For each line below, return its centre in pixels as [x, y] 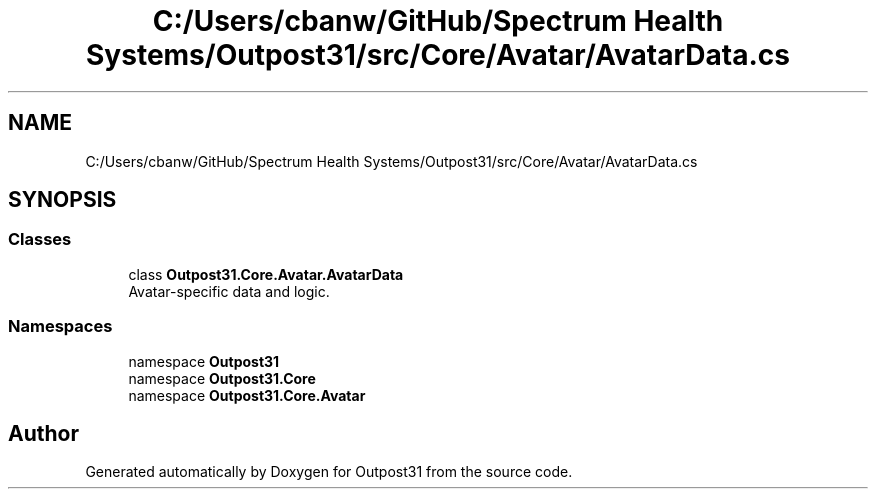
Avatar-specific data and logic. [229, 291]
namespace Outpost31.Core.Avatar [247, 395]
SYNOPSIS [62, 200]
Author [43, 433]
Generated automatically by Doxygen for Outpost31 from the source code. [329, 472]
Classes [40, 239]
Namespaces [60, 326]
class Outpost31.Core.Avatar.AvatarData [266, 274]
